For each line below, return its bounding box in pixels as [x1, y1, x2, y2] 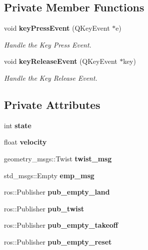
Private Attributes [4, 97, 100, 112]
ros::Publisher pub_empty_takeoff [4, 220, 118, 230]
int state [4, 120, 32, 130]
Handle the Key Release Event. [4, 72, 98, 83]
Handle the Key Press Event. [4, 39, 92, 50]
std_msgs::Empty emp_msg [4, 170, 95, 180]
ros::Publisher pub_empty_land [4, 187, 110, 197]
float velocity [4, 137, 47, 147]
